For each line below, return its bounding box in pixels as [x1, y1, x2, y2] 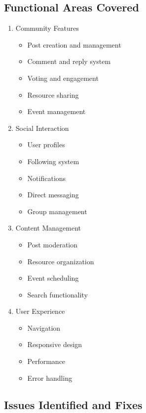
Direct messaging [27, 189, 79, 200]
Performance [27, 356, 66, 366]
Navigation [27, 322, 61, 333]
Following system [27, 156, 79, 166]
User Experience [15, 306, 65, 316]
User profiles [27, 139, 65, 150]
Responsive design [27, 339, 82, 350]
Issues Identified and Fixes [4, 397, 143, 412]
